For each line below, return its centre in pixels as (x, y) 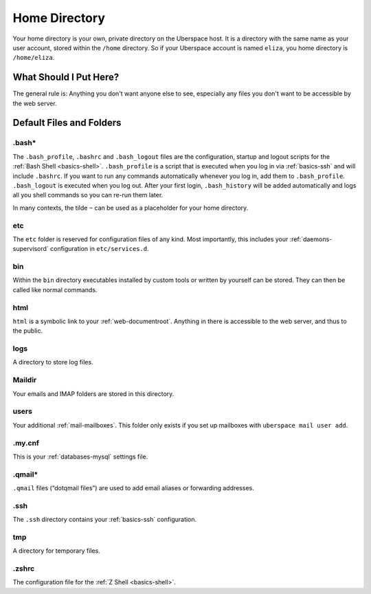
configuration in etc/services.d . (100, 249)
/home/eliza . (34, 58)
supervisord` (31, 249)
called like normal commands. (55, 289)
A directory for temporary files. (57, 551)
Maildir (25, 380)
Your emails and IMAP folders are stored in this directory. (93, 394)
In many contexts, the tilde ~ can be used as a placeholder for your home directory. (131, 208)
